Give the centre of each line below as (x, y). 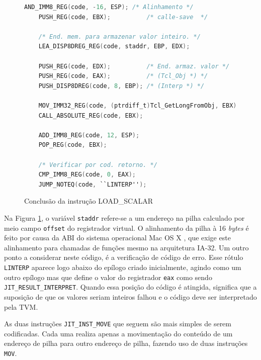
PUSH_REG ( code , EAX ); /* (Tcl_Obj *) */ (123, 76)
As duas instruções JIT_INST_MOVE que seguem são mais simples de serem (118, 324)
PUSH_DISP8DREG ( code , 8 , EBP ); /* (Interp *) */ (121, 86)
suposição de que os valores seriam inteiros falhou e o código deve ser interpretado (130, 296)
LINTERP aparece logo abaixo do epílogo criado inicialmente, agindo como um (123, 267)
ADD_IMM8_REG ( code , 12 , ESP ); (89, 135)
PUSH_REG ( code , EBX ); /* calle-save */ (123, 17)
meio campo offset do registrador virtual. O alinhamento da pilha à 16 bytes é (126, 228)
